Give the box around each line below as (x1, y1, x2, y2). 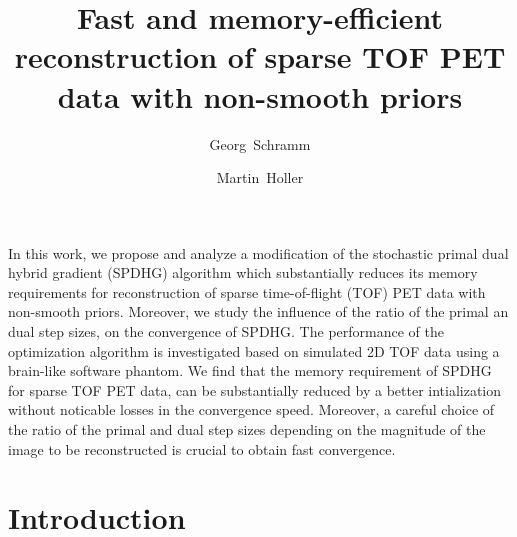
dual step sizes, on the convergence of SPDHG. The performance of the (8, 321, 444, 342)
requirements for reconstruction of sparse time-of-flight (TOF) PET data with (8, 281, 486, 302)
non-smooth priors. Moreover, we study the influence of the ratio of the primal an (8, 301, 509, 322)
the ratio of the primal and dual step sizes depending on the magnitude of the (8, 419, 486, 440)
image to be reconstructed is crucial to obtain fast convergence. (8, 438, 396, 459)
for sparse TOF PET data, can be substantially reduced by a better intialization (8, 379, 502, 400)
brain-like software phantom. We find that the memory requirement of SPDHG (8, 360, 492, 381)
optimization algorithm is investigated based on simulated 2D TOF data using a (8, 340, 500, 361)
